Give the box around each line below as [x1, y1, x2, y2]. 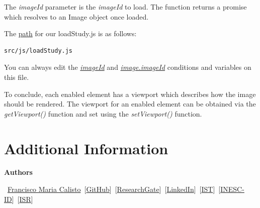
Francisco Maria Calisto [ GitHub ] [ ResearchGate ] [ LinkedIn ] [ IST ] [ [8, 184, 221, 194]
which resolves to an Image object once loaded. [4, 11, 149, 22]
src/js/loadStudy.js [4, 47, 73, 54]
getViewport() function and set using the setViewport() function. [4, 108, 202, 119]
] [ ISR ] [12, 193, 33, 204]
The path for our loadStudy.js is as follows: [4, 28, 137, 39]
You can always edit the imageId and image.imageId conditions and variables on [4, 62, 251, 72]
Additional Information [4, 138, 168, 158]
